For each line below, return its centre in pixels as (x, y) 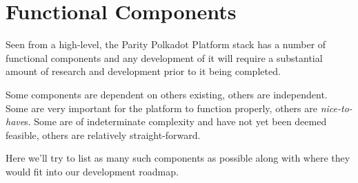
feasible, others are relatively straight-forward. (103, 134)
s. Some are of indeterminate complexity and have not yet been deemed (176, 121)
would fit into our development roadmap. (92, 171)
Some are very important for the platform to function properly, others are (161, 108)
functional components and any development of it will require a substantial (164, 57)
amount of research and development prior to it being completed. (143, 71)
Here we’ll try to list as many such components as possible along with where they (178, 158)
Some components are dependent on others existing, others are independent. (167, 94)
